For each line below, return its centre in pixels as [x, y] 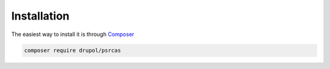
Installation [40, 16]
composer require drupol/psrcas [73, 50]
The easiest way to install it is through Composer [73, 34]
